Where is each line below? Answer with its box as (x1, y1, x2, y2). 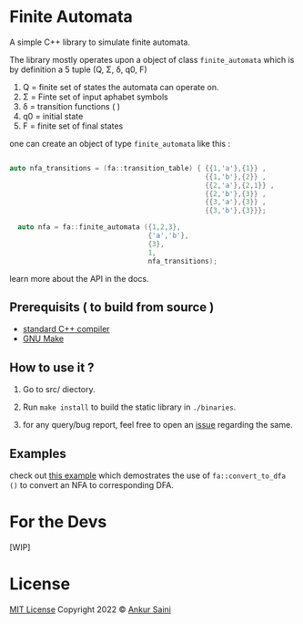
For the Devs (9, 512, 107, 533)
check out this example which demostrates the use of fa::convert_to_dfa (9, 470, 287, 481)
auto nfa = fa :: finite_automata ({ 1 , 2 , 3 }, (17, 223, 181, 232)
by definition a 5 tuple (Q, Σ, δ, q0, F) (9, 64, 147, 75)
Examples (9, 445, 66, 462)
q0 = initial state (22, 110, 84, 121)
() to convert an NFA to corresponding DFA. (9, 480, 175, 490)
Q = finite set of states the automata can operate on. (22, 81, 220, 92)
